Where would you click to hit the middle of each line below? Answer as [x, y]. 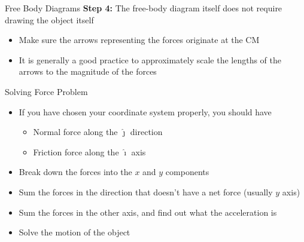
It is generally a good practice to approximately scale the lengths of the [150, 59]
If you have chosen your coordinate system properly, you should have [145, 111]
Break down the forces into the [75, 172]
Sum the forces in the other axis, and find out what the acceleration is [148, 212]
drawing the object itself [49, 19]
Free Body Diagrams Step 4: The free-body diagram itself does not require [144, 8]
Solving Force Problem [46, 91]
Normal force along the [75, 132]
